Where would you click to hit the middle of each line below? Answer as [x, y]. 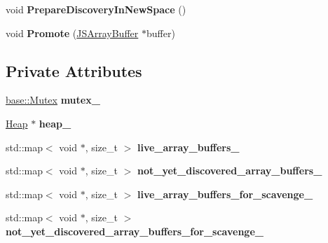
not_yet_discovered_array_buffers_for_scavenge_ [135, 231]
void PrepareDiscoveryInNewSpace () [96, 9]
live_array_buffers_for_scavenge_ [225, 194]
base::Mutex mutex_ [53, 100]
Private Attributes [74, 70]
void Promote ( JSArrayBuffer [72, 33]
